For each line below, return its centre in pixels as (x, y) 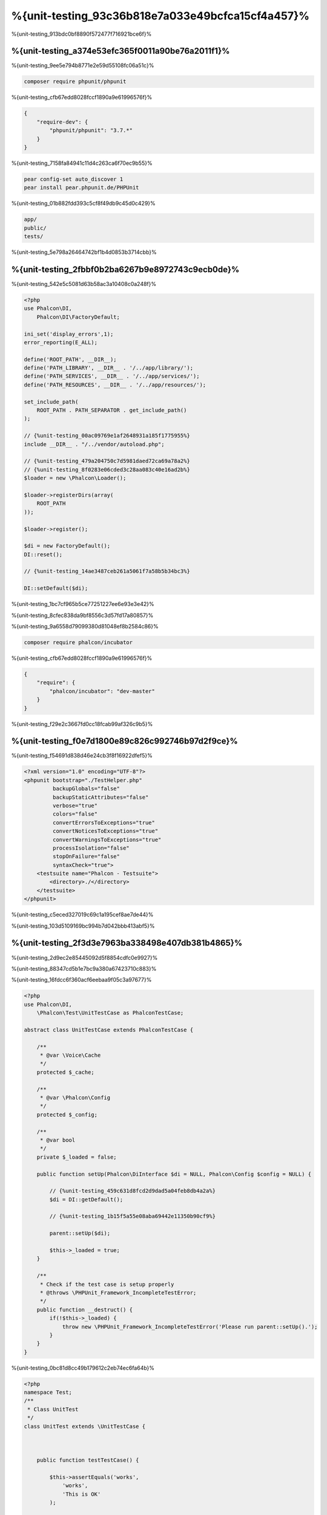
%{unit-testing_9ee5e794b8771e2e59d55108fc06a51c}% (83, 65)
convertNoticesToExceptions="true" (105, 831)
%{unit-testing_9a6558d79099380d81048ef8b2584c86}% (85, 626)
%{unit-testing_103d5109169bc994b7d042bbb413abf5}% (83, 926)
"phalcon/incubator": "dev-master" (102, 691)
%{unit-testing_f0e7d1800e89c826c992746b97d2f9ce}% (125, 741)
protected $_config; (67, 1114)
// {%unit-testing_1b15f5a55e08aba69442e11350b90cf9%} (133, 1216)
